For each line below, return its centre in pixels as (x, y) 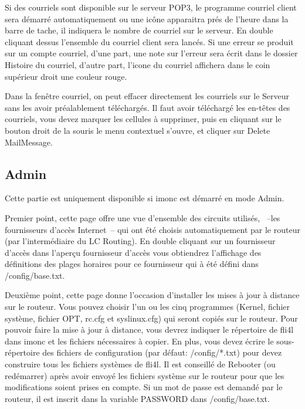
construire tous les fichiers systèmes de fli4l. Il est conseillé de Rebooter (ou (140, 364)
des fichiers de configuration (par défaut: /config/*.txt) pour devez (162, 352)
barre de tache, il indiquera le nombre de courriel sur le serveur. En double (139, 30)
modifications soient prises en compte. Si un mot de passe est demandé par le (144, 387)
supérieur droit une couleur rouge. (66, 76)
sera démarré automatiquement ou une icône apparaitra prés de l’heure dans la (147, 18)
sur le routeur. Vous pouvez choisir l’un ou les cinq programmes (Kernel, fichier (148, 307)
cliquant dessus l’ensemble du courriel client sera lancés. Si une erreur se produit (149, 41)
